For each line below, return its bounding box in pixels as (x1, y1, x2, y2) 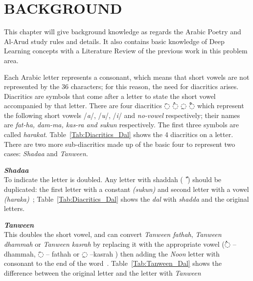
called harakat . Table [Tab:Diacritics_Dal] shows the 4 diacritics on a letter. (4, 129, 233, 140)
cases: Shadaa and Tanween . (4, 148, 88, 159)
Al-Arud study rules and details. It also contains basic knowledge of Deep (4, 36, 225, 46)
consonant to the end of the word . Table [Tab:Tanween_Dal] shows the (4, 258, 222, 268)
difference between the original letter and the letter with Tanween (4, 267, 201, 278)
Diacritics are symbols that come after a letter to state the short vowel (4, 91, 216, 101)
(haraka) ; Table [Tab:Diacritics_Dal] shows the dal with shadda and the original (4, 193, 249, 204)
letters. (4, 203, 25, 213)
